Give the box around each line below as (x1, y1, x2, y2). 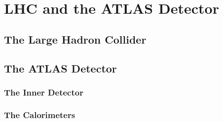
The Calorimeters (4, 108, 75, 121)
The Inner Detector (4, 86, 83, 98)
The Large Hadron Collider (4, 31, 147, 47)
